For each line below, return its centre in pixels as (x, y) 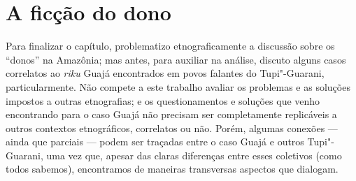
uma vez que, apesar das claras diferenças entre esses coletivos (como (194, 155)
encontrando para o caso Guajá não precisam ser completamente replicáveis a (171, 114)
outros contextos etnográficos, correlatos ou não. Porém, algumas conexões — (172, 128)
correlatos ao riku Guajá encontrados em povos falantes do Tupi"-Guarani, (165, 73)
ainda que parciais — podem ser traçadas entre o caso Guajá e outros (155, 142)
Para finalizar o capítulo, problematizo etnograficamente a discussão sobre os (170, 46)
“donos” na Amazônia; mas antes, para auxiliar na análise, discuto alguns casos (176, 59)
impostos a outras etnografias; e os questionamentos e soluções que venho (163, 100)
